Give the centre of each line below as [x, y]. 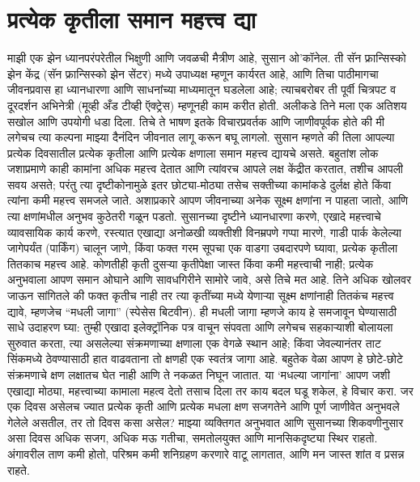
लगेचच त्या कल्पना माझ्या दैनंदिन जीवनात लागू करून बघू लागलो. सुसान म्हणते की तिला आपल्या [201, 137]
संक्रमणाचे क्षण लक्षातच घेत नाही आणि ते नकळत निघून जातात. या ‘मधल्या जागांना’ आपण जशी [199, 374]
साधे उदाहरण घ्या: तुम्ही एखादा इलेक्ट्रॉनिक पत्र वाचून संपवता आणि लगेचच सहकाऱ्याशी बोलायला [200, 327]
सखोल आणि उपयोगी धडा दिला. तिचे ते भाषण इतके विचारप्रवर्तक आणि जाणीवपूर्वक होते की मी [196, 121]
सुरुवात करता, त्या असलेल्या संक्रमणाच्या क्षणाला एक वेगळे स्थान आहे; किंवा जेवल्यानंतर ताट [194, 342]
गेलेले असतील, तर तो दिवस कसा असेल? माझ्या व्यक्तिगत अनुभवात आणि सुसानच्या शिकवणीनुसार [206, 422]
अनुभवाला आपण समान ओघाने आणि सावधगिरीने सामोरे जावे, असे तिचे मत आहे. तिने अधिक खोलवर [210, 279]
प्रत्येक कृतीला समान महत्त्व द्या [132, 19]
